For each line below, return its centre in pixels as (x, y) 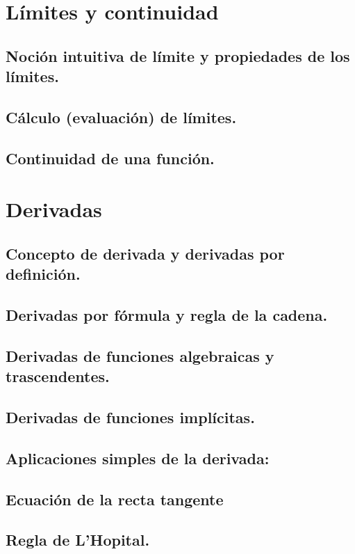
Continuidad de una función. (110, 158)
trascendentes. (58, 376)
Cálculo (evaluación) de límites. (121, 117)
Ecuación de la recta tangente (115, 499)
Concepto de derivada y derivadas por (145, 253)
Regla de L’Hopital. (78, 540)
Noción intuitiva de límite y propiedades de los (178, 55)
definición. (43, 274)
